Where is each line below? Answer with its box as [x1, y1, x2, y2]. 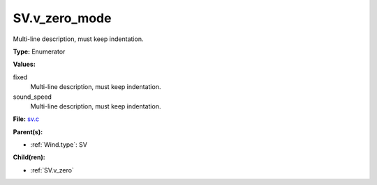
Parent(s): [13, 127, 43, 136]
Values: [13, 60, 36, 69]
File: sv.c [13, 115, 40, 123]
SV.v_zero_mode [13, 10, 112, 26]
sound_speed [13, 92, 52, 101]
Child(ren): [13, 153, 45, 161]
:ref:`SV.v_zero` [30, 166, 75, 174]
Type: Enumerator [13, 47, 66, 56]
